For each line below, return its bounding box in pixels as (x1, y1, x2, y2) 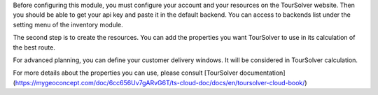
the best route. (13, 43, 55, 52)
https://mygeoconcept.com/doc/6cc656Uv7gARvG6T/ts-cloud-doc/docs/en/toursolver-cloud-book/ (15, 78, 305, 87)
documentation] (239, 68, 286, 77)
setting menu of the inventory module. (13, 20, 123, 29)
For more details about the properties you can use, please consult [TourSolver (13, 68, 238, 77)
